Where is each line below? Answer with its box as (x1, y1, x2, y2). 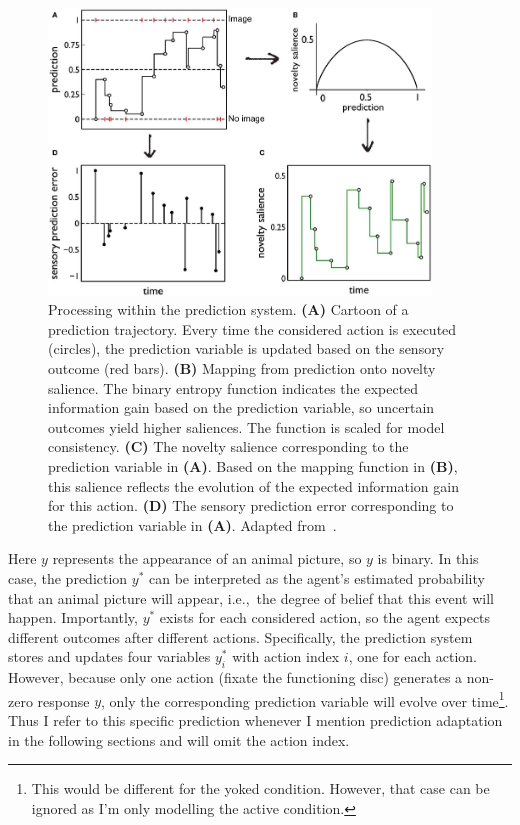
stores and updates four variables (8, 646, 211, 667)
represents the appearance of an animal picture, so (52, 548, 362, 569)
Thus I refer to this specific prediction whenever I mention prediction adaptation (8, 710, 503, 730)
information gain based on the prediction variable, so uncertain (48, 397, 435, 418)
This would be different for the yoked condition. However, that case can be (31, 778, 490, 799)
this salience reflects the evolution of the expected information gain (48, 475, 459, 496)
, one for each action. (348, 646, 478, 667)
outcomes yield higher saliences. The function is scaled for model (48, 416, 445, 437)
